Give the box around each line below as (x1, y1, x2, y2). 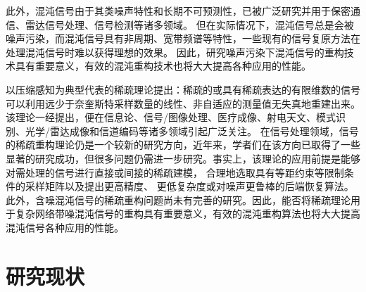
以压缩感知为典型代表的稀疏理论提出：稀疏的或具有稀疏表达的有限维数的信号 (6, 82, 360, 96)
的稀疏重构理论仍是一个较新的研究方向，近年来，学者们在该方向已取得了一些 (6, 137, 360, 152)
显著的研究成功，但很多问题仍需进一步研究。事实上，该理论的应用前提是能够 (6, 151, 360, 165)
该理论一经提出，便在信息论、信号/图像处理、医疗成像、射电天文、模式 (6, 110, 336, 125)
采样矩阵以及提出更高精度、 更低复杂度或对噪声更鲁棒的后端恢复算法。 (25, 179, 354, 193)
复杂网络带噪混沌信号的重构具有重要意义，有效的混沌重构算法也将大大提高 (15, 206, 360, 221)
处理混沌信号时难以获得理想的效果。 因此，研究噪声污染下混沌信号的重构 (6, 44, 344, 59)
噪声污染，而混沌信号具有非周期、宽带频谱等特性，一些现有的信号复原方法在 (6, 31, 360, 46)
